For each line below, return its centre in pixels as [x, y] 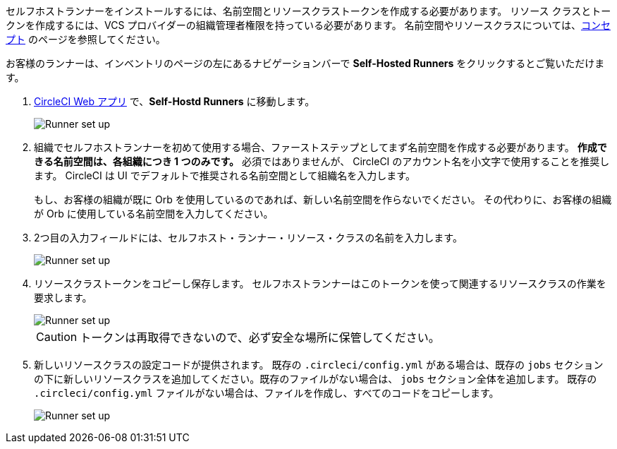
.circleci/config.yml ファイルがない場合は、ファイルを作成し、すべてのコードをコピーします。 [267, 393]
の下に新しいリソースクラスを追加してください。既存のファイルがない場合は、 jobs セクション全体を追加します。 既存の [316, 379]
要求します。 [63, 298]
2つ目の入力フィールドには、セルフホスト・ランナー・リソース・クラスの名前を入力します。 [248, 238]
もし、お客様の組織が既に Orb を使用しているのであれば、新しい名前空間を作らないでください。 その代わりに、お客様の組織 [323, 199]
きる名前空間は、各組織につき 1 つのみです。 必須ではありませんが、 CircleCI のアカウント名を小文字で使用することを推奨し [322, 161]
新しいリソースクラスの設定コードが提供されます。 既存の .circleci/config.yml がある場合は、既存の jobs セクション [319, 365]
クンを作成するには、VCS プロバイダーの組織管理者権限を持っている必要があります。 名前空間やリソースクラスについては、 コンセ [308, 25]
